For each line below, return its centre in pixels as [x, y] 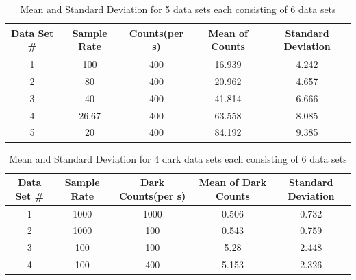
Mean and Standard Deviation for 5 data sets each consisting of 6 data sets [178, 9]
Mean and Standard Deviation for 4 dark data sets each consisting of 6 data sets [178, 158]
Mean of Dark [233, 182]
